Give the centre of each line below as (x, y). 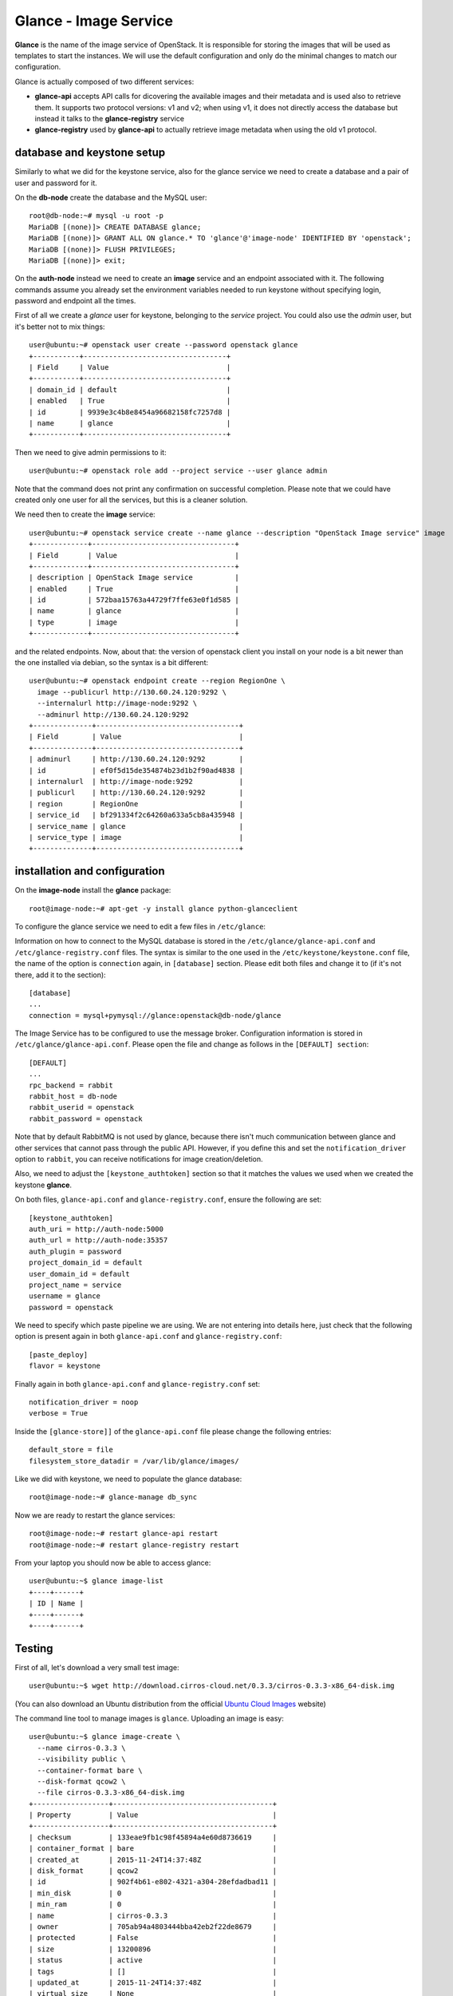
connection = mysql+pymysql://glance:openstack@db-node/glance (155, 1015)
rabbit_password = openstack (86, 1119)
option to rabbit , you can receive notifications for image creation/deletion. (139, 1159)
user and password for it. (56, 183)
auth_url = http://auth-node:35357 (98, 1240)
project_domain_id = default (86, 1263)
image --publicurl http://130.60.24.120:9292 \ (132, 692)
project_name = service (75, 1285)
